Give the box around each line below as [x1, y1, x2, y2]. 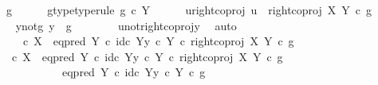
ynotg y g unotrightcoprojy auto [15, 17, 237, 33]
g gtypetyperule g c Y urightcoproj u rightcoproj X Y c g [6, 2, 372, 17]
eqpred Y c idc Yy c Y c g [61, 64, 206, 80]
